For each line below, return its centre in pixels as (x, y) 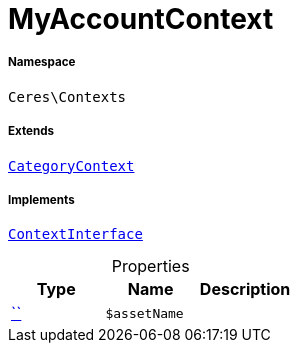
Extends (31, 131)
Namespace (42, 62)
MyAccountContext (141, 19)
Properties (150, 266)
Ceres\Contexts (67, 96)
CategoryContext (71, 165)
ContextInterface (75, 234)
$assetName (144, 313)
